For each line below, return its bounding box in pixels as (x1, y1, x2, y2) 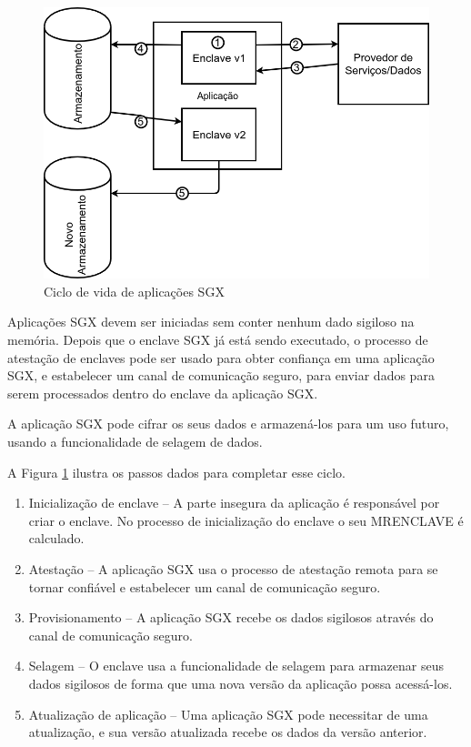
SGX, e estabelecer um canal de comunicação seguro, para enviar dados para (7, 366, 435, 385)
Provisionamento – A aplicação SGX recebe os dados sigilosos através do (28, 608, 434, 627)
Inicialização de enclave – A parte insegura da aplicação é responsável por (28, 493, 440, 512)
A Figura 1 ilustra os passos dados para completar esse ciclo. (7, 462, 346, 481)
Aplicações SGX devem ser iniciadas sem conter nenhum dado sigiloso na (7, 312, 415, 331)
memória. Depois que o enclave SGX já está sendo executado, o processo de (7, 330, 428, 349)
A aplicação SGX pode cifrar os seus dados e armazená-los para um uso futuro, (7, 414, 449, 433)
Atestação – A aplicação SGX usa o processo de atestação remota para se (28, 560, 438, 579)
